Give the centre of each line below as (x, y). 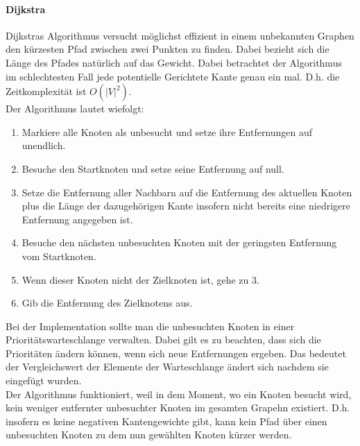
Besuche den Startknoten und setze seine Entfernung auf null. (153, 168)
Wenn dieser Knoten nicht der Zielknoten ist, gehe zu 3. (140, 279)
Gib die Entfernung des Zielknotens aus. (107, 303)
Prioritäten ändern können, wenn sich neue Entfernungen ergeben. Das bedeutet (176, 353)
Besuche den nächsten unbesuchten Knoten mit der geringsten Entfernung (179, 242)
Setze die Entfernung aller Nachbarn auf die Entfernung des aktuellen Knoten (187, 192)
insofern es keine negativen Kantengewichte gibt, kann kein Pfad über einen (166, 421)
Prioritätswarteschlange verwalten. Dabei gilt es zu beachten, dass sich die (163, 340)
